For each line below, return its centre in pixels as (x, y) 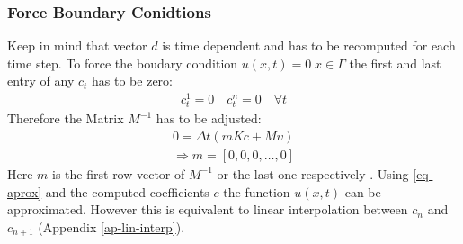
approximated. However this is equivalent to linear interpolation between (208, 209)
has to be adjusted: (209, 118)
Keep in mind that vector (77, 45)
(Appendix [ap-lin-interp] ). (111, 226)
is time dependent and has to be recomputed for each (309, 45)
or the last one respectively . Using (313, 173)
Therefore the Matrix (66, 118)
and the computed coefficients (127, 191)
